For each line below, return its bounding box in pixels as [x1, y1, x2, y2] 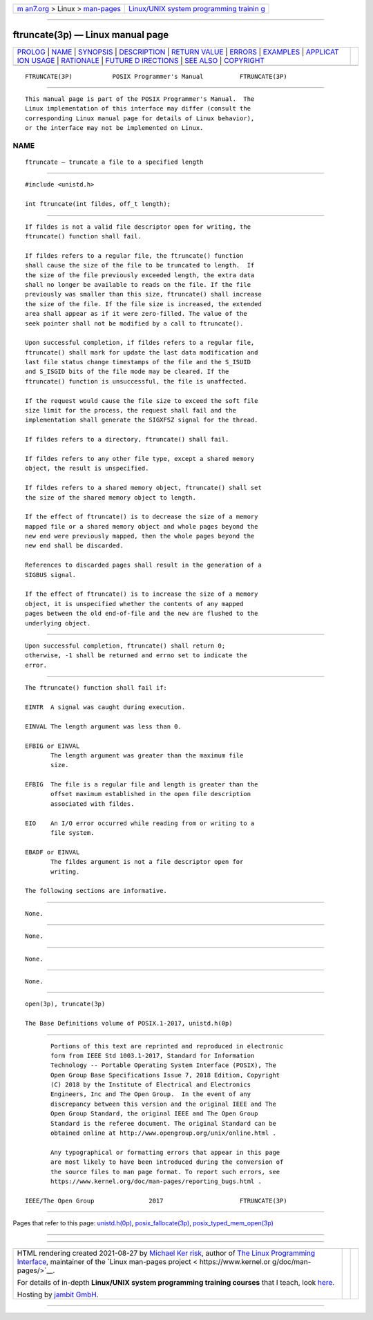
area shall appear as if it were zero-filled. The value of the [25, 310, 248, 318]
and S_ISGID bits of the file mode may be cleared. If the [25, 368, 229, 376]
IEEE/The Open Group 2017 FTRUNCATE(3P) [25, 1196, 287, 1205]
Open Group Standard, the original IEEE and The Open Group [50, 1110, 258, 1118]
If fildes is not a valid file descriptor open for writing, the [25, 223, 251, 231]
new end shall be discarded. [25, 542, 124, 549]
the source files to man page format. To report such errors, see [50, 1168, 280, 1176]
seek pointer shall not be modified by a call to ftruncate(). [25, 319, 244, 328]
